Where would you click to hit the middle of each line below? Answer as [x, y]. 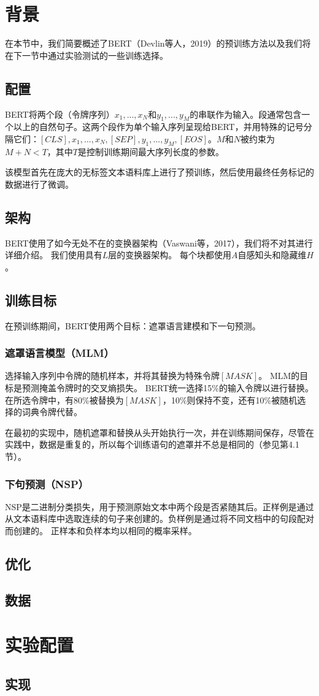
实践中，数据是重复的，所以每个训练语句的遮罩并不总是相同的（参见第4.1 [152, 444]
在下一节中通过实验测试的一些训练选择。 [86, 55]
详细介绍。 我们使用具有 [54, 255]
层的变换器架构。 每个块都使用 [170, 255]
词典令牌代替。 [52, 412]
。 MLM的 [279, 376]
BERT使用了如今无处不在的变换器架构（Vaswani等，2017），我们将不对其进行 [159, 243]
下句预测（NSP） [47, 484]
